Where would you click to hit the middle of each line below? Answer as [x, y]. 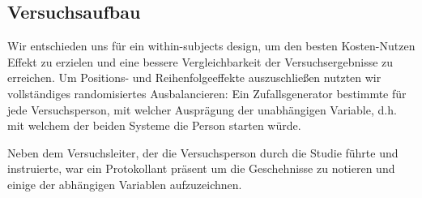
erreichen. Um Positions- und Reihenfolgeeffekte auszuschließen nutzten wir [194, 77]
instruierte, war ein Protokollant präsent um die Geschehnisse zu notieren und [201, 168]
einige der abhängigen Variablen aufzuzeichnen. [125, 184]
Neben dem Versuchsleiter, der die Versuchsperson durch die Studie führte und [203, 152]
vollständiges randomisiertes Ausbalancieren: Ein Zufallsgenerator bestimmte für [207, 93]
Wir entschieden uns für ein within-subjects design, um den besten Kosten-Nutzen [211, 46]
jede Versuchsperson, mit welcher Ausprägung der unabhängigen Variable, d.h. [202, 109]
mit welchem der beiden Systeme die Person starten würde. [154, 125]
